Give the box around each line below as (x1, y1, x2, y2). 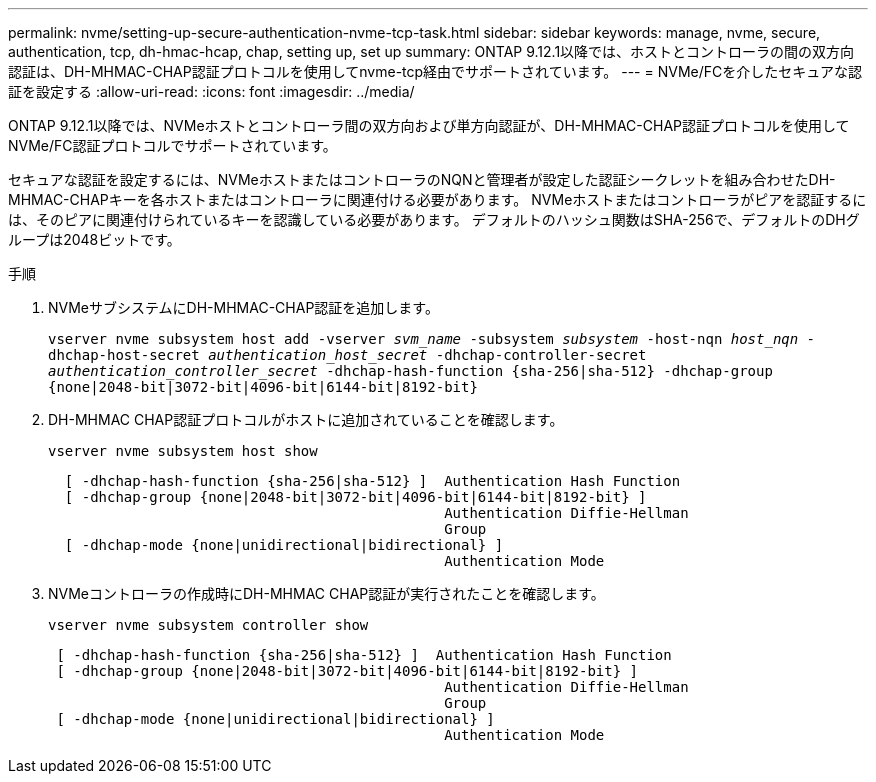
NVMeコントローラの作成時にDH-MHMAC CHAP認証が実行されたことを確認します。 (48, 585, 605, 602)
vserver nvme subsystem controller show (48, 617, 369, 633)
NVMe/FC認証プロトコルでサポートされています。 (8, 137, 337, 154)
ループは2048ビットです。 (8, 231, 181, 248)
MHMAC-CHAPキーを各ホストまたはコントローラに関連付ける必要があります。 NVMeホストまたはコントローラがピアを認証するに (8, 191, 867, 208)
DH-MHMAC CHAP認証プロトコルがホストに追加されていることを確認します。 (48, 411, 564, 428)
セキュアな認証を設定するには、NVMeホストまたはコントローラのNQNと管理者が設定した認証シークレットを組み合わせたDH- (8, 171, 836, 188)
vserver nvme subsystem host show (48, 443, 318, 459)
